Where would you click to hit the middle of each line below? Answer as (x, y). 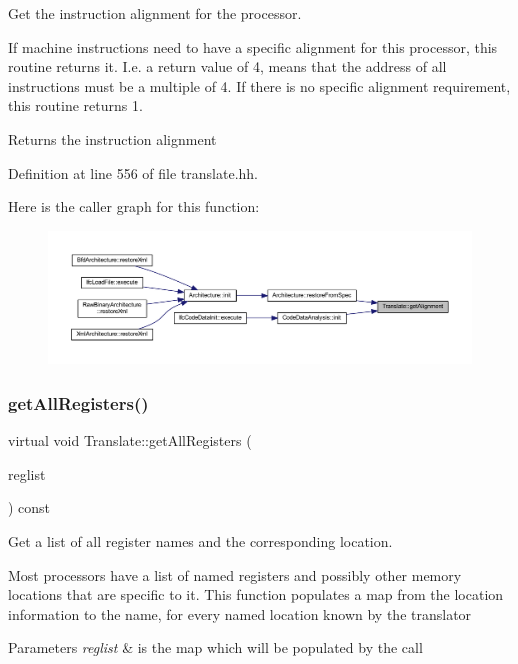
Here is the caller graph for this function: (134, 206)
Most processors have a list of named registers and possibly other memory (235, 574)
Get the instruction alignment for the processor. (155, 13)
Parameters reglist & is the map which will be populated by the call (215, 647)
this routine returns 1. (75, 105)
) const (29, 507)
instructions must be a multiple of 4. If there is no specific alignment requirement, (259, 85)
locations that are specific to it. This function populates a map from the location (256, 594)
